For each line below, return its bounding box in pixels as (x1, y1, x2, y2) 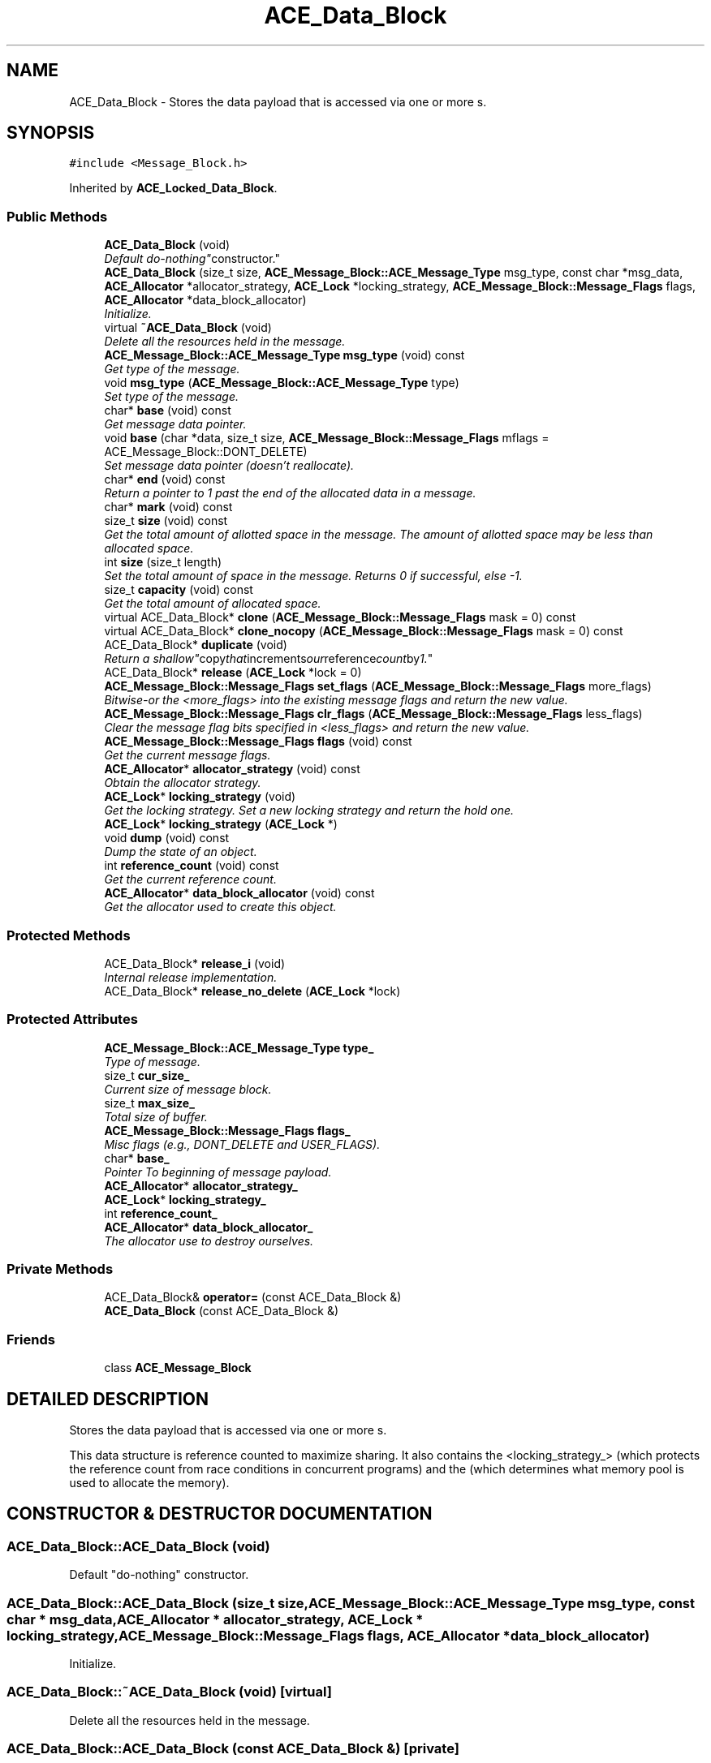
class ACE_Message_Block (104, 1361, 252, 1375)
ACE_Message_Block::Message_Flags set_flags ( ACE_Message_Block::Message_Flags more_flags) (104, 679, 652, 694)
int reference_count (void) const (104, 858, 279, 873)
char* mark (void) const (104, 500, 233, 514)
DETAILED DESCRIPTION (6, 1388, 209, 1409)
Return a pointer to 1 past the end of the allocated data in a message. (104, 486, 476, 501)
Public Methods (6, 208, 108, 225)
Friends (6, 1331, 55, 1348)
